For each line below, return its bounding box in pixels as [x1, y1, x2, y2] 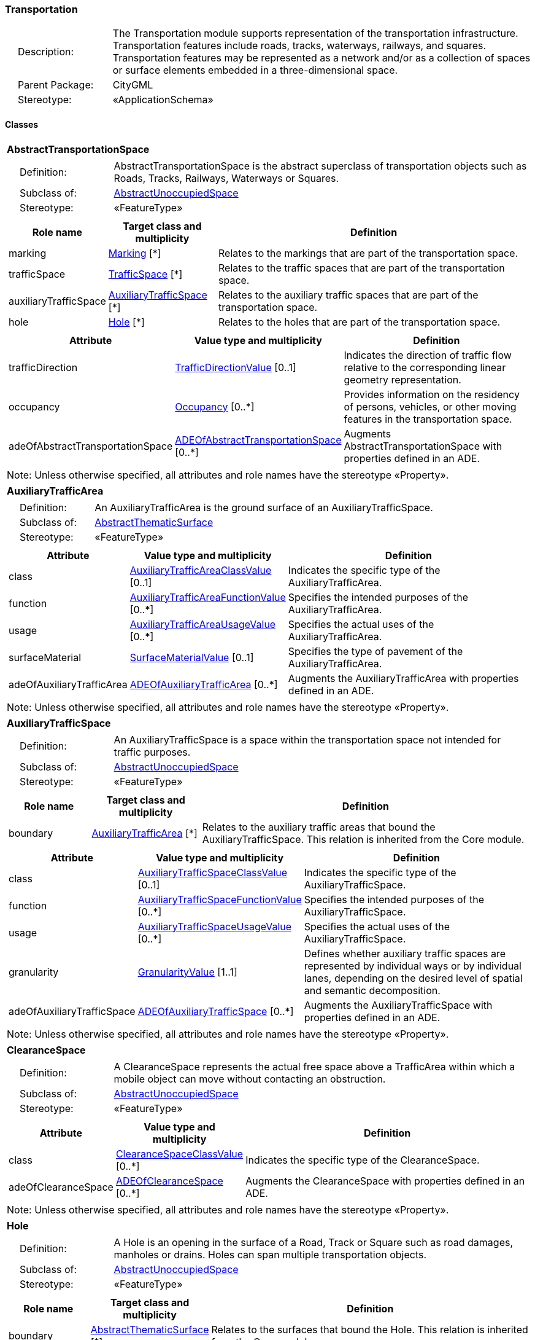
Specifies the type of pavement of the [288, 645, 463, 657]
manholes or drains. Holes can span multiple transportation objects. [114, 1248, 427, 1261]
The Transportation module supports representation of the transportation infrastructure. [112, 27, 518, 40]
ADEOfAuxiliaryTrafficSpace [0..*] [137, 1005, 294, 1017]
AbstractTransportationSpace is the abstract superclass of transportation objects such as [114, 159, 527, 172]
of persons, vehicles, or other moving [344, 400, 517, 413]
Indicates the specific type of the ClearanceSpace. [245, 1153, 480, 1166]
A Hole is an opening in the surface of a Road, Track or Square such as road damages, [114, 1236, 514, 1248]
